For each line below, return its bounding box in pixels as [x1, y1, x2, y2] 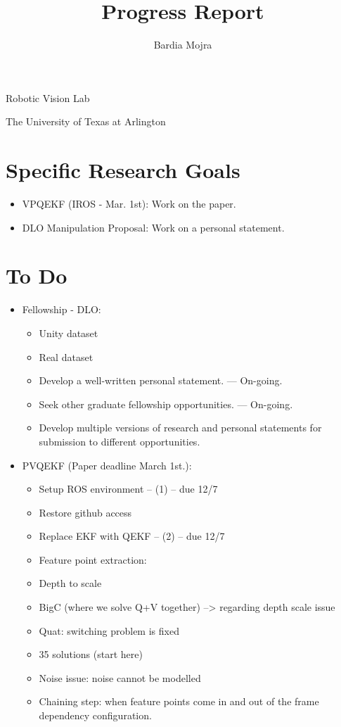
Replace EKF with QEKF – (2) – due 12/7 [39, 529, 225, 543]
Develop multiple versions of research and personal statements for [39, 420, 322, 435]
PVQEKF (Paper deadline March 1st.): [22, 457, 192, 472]
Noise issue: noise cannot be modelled [39, 670, 201, 685]
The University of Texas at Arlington [6, 114, 166, 129]
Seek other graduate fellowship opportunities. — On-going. [39, 396, 293, 411]
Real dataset [39, 349, 94, 364]
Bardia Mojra [153, 37, 212, 52]
